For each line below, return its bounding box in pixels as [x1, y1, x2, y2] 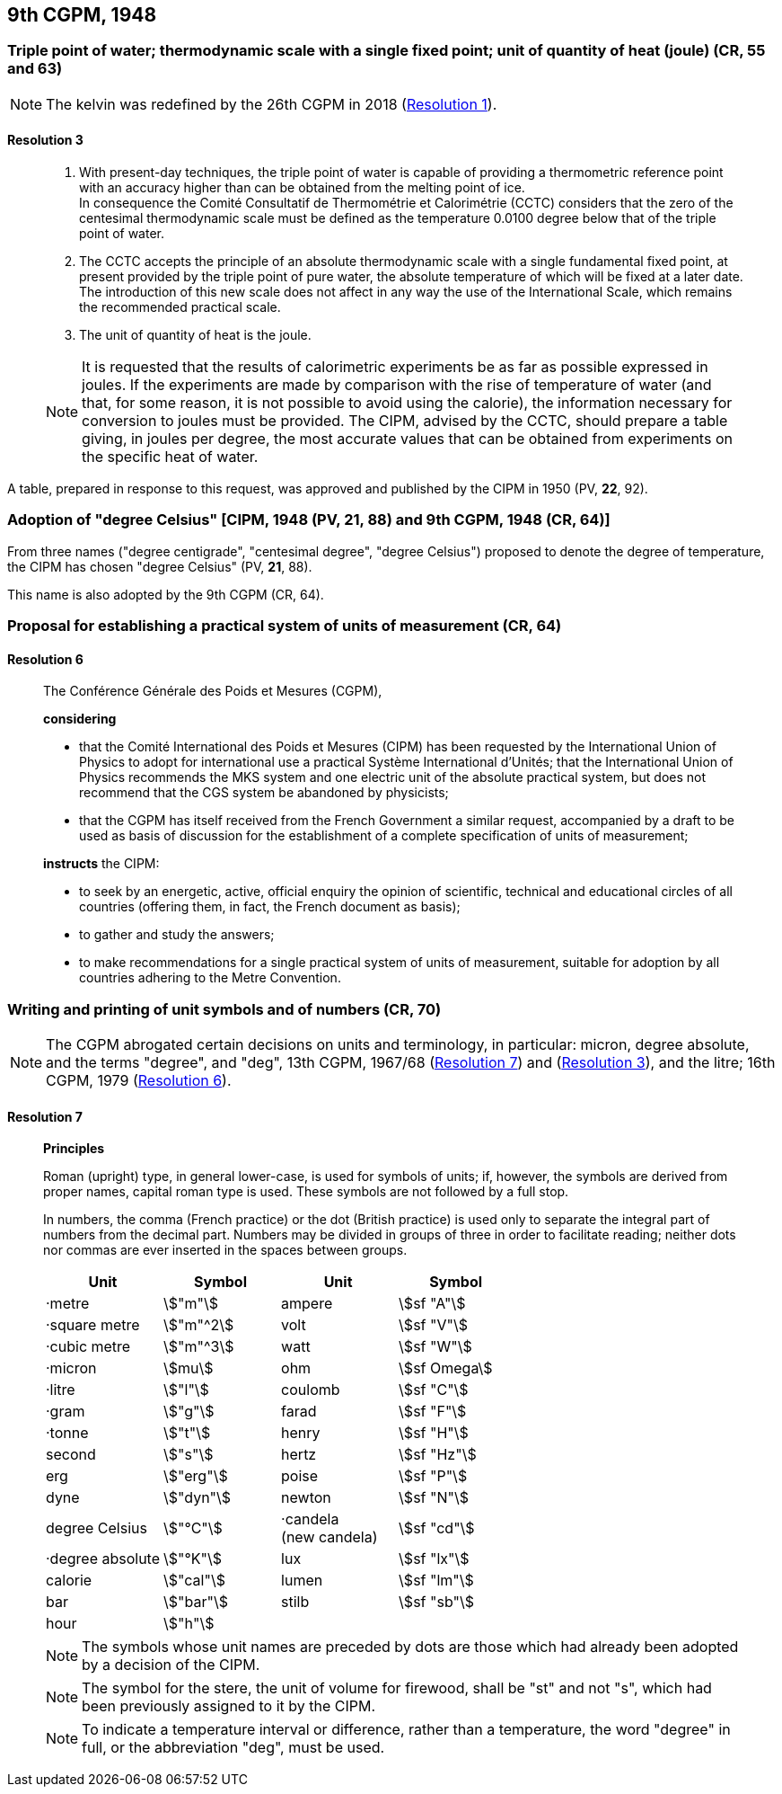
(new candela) [281, 1528, 378, 1547]
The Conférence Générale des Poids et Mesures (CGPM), [43, 683, 382, 699]
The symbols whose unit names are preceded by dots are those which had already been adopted [82, 1638, 739, 1656]
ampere [281, 1294, 333, 1313]
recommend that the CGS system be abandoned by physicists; [79, 785, 449, 801]
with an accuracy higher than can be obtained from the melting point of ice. [79, 180, 525, 196]
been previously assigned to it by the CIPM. [82, 1697, 376, 1716]
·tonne [46, 1424, 89, 1443]
